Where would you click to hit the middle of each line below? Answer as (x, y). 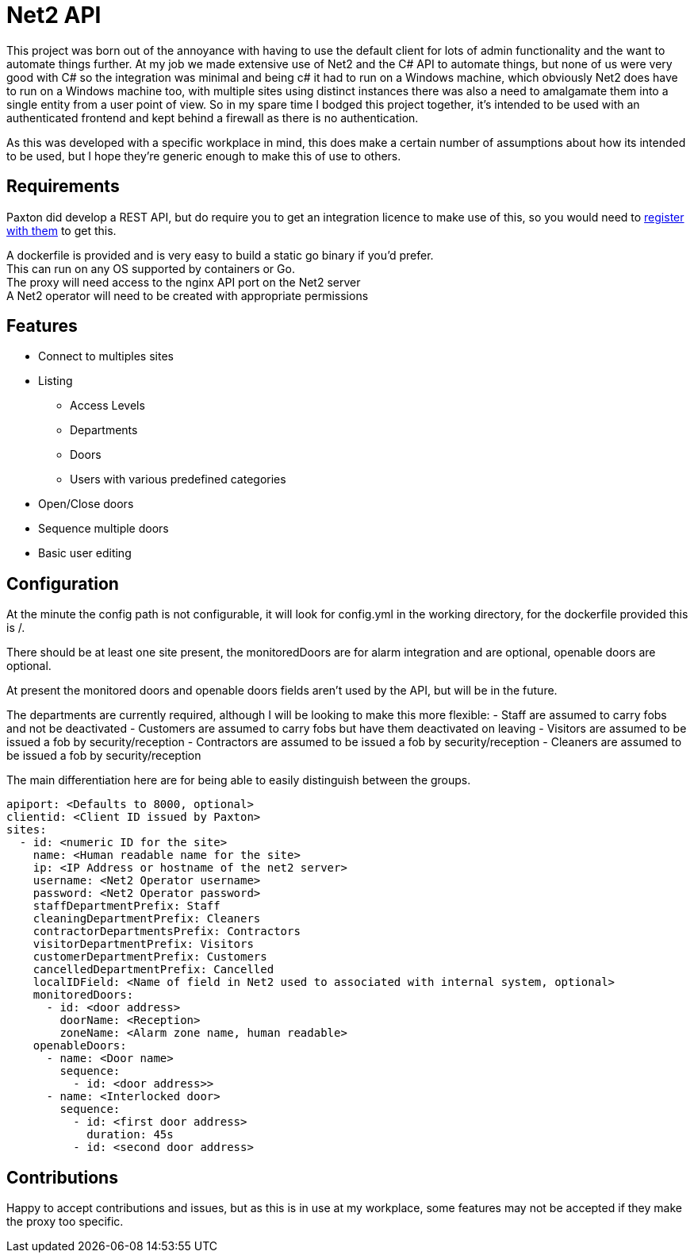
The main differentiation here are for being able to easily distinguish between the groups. (239, 780)
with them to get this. (61, 230)
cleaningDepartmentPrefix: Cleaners (147, 919)
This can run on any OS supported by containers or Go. (151, 268)
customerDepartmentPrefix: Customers (150, 957)
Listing (56, 381)
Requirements (63, 187)
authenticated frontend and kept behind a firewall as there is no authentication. (213, 117)
